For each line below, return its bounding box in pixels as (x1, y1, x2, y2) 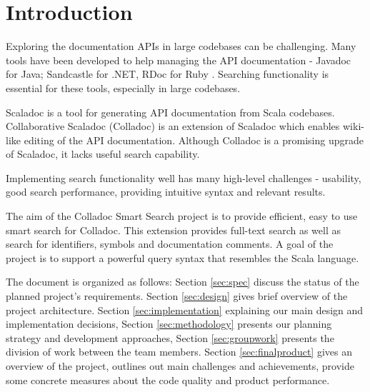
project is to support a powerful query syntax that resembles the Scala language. (6, 250, 359, 265)
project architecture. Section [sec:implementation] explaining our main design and (6, 302, 364, 317)
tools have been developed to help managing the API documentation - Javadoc (6, 52, 351, 67)
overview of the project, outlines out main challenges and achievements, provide (6, 358, 354, 373)
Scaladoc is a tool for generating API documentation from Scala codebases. (6, 104, 335, 119)
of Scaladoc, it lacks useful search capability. (6, 146, 200, 161)
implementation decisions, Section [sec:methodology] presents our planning (6, 316, 332, 331)
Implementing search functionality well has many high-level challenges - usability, (6, 170, 361, 185)
